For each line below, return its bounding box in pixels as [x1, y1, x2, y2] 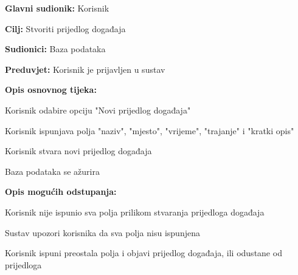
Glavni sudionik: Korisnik [5, 2, 109, 14]
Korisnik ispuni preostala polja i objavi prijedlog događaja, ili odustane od [5, 246, 282, 259]
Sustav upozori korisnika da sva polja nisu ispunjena [5, 226, 200, 239]
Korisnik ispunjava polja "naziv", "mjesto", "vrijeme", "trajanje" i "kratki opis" [5, 124, 294, 137]
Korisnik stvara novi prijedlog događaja [5, 144, 152, 157]
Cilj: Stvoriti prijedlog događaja [5, 22, 126, 35]
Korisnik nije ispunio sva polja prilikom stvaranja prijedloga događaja [5, 205, 265, 218]
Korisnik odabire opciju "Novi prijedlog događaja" [5, 103, 191, 116]
